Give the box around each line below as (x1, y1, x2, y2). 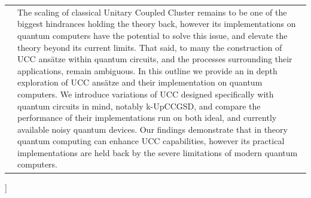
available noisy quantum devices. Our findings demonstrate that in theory (17, 123, 288, 135)
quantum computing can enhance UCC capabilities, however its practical (17, 135, 285, 147)
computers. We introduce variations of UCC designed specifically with (17, 87, 274, 100)
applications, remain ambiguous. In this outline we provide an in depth (17, 64, 278, 77)
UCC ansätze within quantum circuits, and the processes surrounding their (17, 53, 292, 65)
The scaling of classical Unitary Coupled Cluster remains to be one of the (17, 5, 287, 18)
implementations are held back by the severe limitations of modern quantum (17, 146, 298, 159)
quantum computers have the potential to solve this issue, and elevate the (17, 29, 288, 41)
